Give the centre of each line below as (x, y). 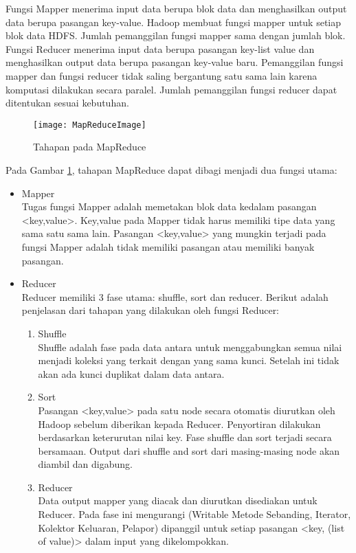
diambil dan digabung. (85, 464)
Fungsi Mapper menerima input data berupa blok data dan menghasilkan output (176, 8)
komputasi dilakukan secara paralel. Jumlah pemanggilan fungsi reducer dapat (171, 89)
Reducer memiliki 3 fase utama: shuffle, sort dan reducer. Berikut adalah (175, 296)
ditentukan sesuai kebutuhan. (67, 103)
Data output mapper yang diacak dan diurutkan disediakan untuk (178, 500)
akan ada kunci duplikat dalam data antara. (131, 373)
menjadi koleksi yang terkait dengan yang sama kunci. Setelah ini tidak (189, 360)
